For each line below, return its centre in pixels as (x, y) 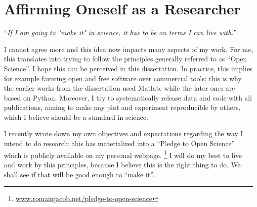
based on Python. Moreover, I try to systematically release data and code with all (128, 97)
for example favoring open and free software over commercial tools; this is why (123, 78)
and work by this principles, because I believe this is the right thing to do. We (122, 164)
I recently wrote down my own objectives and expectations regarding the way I (124, 133)
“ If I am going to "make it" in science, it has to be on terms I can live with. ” (120, 32)
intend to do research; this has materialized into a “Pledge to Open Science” (120, 143)
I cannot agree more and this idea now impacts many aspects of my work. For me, (128, 49)
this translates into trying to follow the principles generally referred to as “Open (126, 59)
